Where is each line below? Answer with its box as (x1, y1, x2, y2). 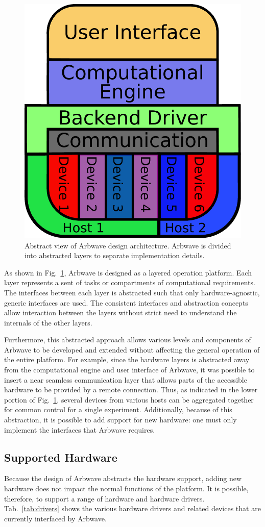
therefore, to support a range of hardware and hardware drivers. (4, 493, 205, 504)
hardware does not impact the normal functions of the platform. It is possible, (4, 483, 249, 494)
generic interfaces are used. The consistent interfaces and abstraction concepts (4, 297, 248, 308)
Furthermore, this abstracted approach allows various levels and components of (4, 334, 251, 345)
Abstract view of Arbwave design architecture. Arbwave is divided (25, 240, 231, 250)
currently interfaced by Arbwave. (4, 513, 107, 523)
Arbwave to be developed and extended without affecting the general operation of (4, 344, 260, 355)
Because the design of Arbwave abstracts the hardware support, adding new (4, 473, 242, 484)
